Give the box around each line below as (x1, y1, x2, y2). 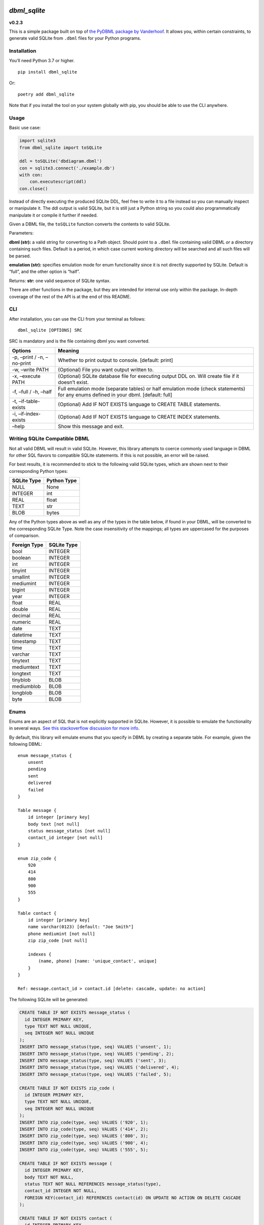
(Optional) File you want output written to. (58, 366, 154, 373)
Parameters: (9, 230, 34, 236)
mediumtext (12, 664, 40, 671)
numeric (12, 619, 31, 626)
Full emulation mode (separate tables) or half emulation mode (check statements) (58, 385, 245, 392)
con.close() (19, 186, 48, 191)
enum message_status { (18, 753, 72, 758)
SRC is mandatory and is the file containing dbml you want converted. (9, 338, 150, 344)
